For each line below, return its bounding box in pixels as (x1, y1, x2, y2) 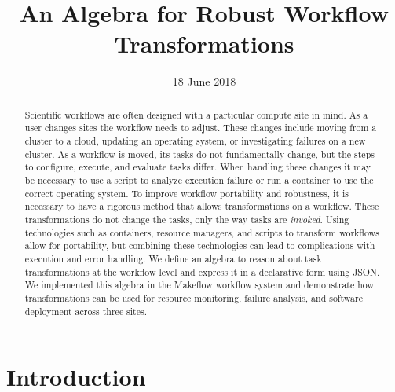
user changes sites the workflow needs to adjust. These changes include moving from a (24, 121, 377, 134)
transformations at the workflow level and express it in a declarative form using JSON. (24, 265, 380, 278)
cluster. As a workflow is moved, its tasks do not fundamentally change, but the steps (24, 147, 375, 160)
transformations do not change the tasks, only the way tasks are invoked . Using (24, 212, 349, 225)
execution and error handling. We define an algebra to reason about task (24, 251, 322, 265)
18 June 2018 (172, 73, 236, 90)
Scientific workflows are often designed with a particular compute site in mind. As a (24, 108, 368, 121)
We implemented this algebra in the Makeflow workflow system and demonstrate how (24, 278, 375, 291)
